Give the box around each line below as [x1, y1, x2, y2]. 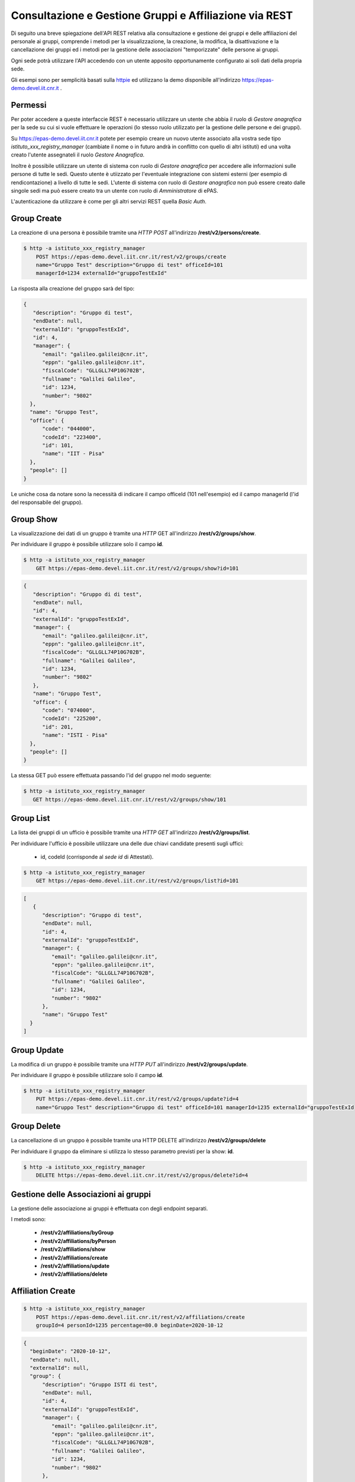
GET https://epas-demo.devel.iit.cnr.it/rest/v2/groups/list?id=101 [35, 877, 239, 884]
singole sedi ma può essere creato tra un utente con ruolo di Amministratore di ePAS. [11, 187, 218, 194]
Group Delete [11, 1121, 61, 1132]
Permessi [11, 100, 47, 110]
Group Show [11, 514, 58, 524]
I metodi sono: [11, 1216, 46, 1223]
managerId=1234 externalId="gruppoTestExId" [35, 270, 167, 277]
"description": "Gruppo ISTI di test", [42, 1381, 158, 1388]
